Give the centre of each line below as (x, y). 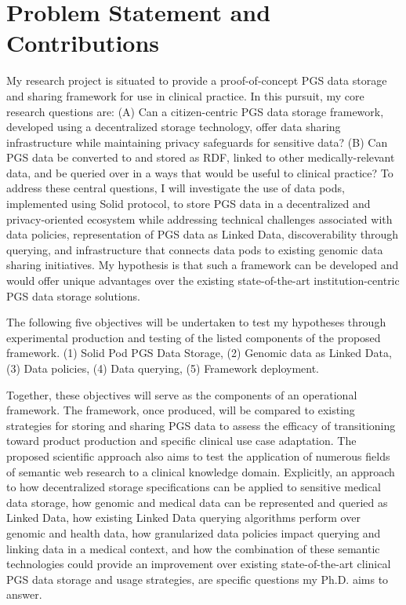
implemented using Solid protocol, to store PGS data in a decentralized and (188, 204)
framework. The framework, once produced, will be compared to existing (181, 410)
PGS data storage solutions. (73, 295)
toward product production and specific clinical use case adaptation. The (181, 441)
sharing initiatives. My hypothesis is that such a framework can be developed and (203, 265)
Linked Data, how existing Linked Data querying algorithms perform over (183, 518)
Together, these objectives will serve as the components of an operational (182, 394)
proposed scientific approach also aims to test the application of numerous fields (198, 456)
